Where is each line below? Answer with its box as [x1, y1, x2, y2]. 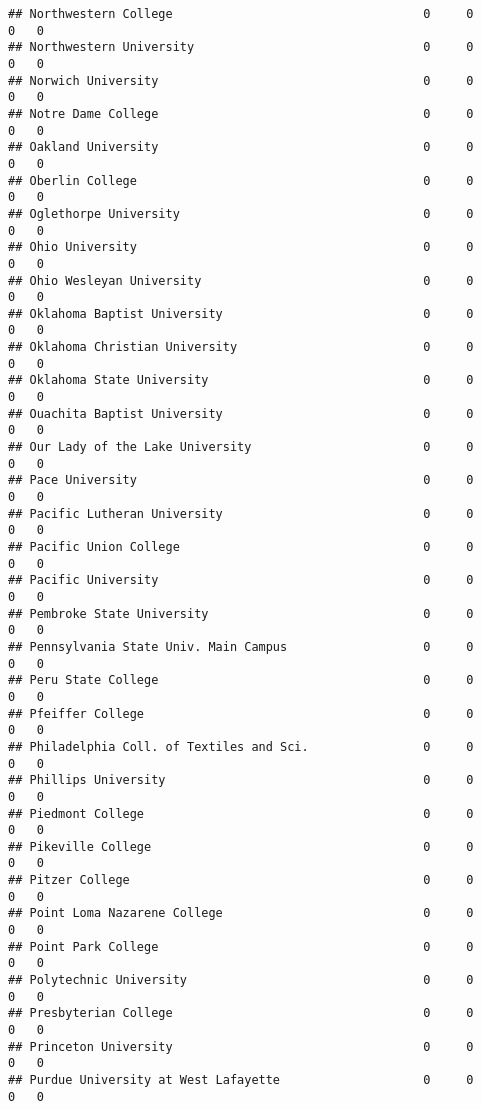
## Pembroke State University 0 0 [8, 606, 474, 621]
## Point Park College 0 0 [8, 939, 474, 954]
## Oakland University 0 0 [8, 140, 474, 155]
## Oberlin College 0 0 [8, 173, 474, 188]
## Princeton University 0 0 [8, 1039, 474, 1054]
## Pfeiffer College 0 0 [8, 706, 474, 721]
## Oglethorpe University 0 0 [8, 206, 474, 221]
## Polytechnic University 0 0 [8, 973, 474, 988]
